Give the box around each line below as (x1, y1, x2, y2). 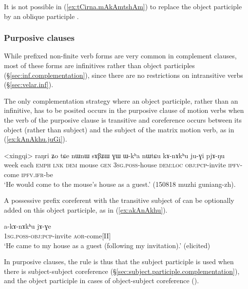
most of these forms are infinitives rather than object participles (4, 60, 195, 70)
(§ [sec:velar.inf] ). (4, 79, 54, 90)
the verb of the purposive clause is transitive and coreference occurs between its (4, 114, 242, 125)
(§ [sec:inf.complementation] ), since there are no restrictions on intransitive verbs (4, 70, 243, 80)
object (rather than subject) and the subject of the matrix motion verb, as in (4, 124, 234, 134)
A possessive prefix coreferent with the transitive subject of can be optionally (4, 195, 234, 205)
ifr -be (35, 169, 53, 179)
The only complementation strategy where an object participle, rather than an (4, 95, 238, 106)
